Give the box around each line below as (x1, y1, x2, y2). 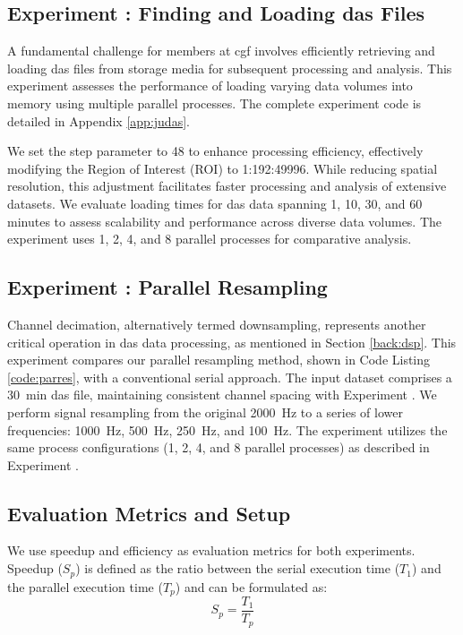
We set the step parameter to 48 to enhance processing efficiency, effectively (7, 142, 424, 160)
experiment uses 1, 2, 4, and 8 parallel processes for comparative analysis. (7, 229, 412, 248)
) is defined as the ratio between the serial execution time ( (75, 559, 400, 578)
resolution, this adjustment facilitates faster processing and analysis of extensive (7, 176, 447, 195)
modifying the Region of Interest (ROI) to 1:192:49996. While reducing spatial (7, 159, 438, 177)
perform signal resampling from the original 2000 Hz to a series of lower (7, 402, 403, 421)
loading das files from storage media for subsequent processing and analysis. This (7, 58, 452, 77)
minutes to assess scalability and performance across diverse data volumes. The (7, 211, 442, 230)
